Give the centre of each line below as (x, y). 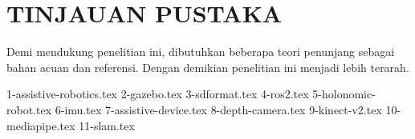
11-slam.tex (107, 125)
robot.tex (29, 109)
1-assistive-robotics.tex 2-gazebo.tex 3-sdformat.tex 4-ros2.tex (158, 94)
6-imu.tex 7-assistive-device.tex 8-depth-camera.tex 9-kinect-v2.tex (218, 109)
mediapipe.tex (41, 125)
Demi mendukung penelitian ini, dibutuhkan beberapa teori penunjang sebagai (201, 52)
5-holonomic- (344, 94)
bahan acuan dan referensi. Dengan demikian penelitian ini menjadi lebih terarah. (208, 67)
